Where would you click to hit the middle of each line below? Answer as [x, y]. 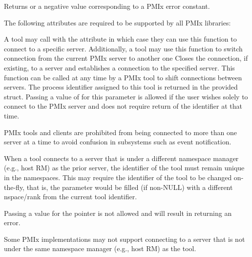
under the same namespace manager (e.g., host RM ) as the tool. [100, 248]
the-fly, [14, 187]
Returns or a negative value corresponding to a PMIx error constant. [107, 6]
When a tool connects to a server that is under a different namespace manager [121, 158]
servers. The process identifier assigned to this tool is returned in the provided [121, 87]
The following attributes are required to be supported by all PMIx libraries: [117, 22]
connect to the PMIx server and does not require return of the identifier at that [123, 106]
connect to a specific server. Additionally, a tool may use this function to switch [123, 48]
